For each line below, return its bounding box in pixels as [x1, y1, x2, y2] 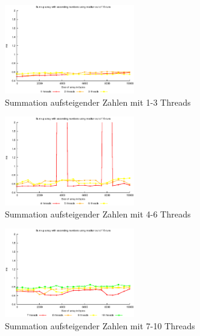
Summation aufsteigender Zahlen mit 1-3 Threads [5, 95, 191, 108]
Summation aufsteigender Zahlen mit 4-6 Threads [5, 207, 191, 220]
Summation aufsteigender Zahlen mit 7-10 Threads [5, 320, 195, 332]
